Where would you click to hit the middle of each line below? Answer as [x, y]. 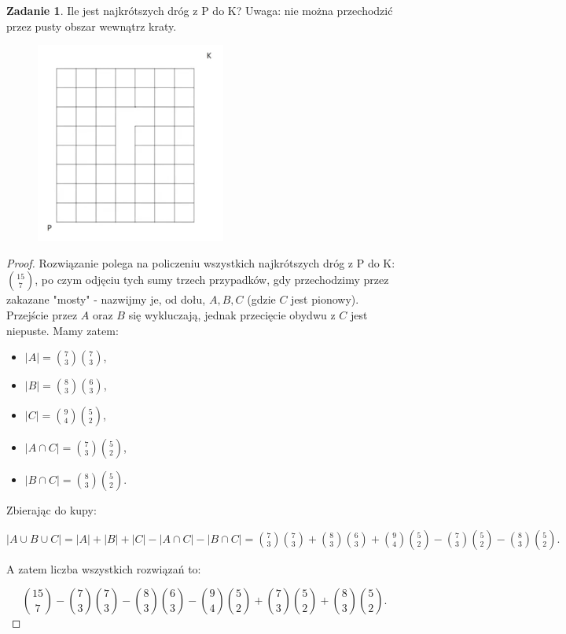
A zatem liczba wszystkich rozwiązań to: [104, 568]
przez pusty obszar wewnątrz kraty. [92, 26]
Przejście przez [42, 314]
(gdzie [261, 299]
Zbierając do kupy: [51, 510]
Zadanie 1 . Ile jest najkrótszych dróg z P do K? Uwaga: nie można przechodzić [200, 10]
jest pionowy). [325, 299]
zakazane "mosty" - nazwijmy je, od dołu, [106, 299]
